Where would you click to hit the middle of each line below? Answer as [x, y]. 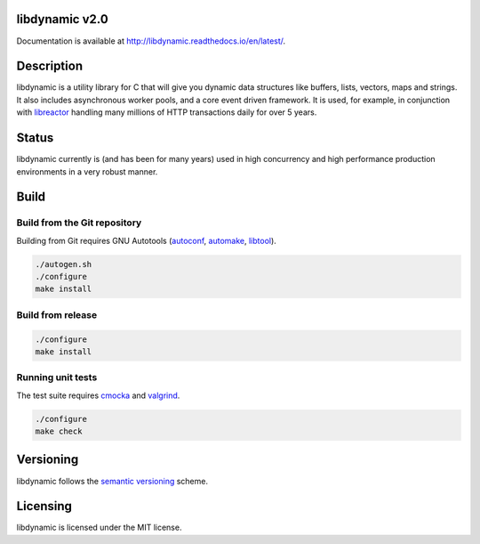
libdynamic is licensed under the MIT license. [99, 528]
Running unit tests [57, 378]
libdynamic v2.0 [62, 19]
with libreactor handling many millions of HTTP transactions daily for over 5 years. [167, 112]
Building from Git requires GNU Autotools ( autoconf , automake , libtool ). [147, 240]
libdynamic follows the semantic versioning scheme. [112, 481]
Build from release [57, 314]
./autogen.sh [64, 264]
